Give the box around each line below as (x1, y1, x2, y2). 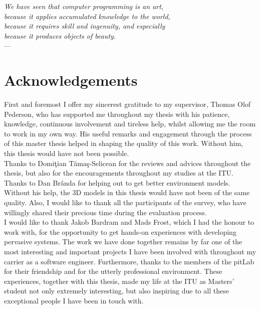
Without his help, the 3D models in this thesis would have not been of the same (4, 187, 250, 198)
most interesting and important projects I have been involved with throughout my (4, 246, 256, 256)
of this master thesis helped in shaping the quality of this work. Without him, (4, 138, 243, 148)
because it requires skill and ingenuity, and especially (4, 21, 165, 31)
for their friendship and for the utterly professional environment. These (4, 266, 222, 276)
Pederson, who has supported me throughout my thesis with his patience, (4, 108, 230, 119)
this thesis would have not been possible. (4, 148, 129, 159)
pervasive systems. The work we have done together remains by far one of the (4, 236, 242, 247)
